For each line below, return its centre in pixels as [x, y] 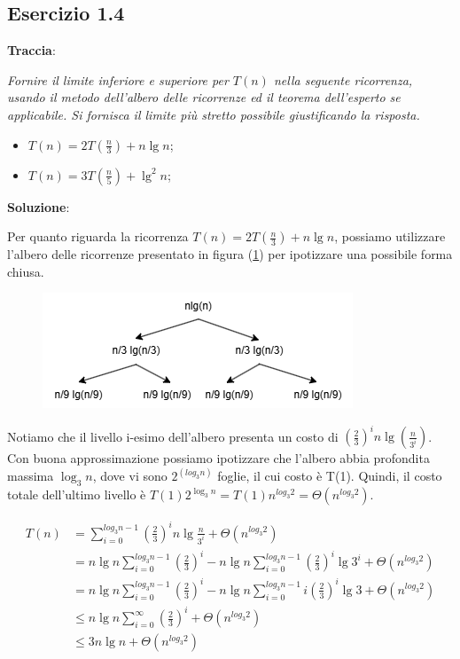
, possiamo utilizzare [390, 236]
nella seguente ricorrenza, [343, 79]
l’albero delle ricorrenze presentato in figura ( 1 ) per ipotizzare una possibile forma [230, 254]
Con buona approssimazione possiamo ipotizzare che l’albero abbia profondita [218, 458]
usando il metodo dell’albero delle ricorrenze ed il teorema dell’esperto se [204, 97]
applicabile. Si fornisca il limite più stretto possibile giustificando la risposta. [214, 114]
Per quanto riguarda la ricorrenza [98, 236]
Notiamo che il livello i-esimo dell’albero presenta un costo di [173, 436]
